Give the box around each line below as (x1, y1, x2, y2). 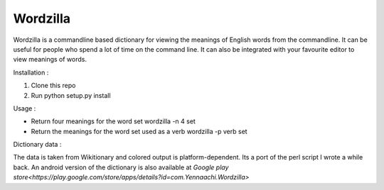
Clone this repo (31, 82, 76, 90)
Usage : (13, 104, 36, 113)
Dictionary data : (13, 140, 62, 149)
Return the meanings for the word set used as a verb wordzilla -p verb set (31, 127, 248, 135)
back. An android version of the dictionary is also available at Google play (13, 163, 229, 172)
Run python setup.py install (31, 91, 111, 99)
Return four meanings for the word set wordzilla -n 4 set (31, 117, 196, 125)
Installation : (13, 68, 49, 77)
